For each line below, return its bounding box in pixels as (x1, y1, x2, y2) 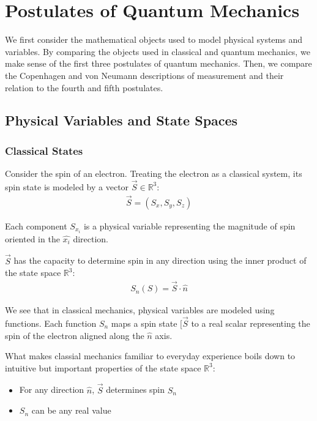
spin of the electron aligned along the (5, 329, 144, 341)
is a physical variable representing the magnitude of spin (83, 219, 296, 232)
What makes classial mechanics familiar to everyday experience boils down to (5, 349, 296, 362)
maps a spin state (111, 316, 177, 329)
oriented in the (5, 232, 60, 245)
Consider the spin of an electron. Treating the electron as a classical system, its (5, 167, 302, 180)
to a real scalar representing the (191, 316, 310, 329)
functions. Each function (5, 316, 97, 329)
